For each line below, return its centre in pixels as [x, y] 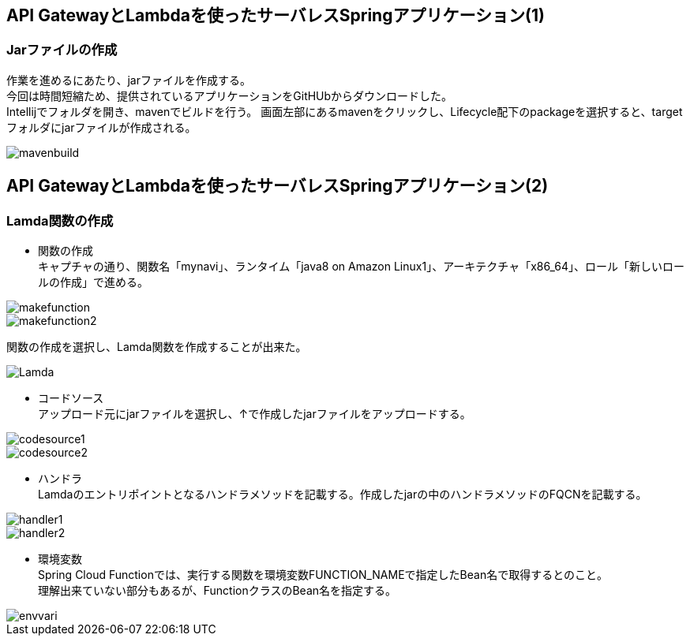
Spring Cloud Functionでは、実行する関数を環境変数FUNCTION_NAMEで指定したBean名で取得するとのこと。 [323, 575]
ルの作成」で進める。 [93, 282]
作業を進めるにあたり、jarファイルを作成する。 [129, 80]
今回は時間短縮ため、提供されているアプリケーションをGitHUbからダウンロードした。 [230, 95]
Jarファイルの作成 [62, 50]
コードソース [71, 398]
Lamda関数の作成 [60, 220]
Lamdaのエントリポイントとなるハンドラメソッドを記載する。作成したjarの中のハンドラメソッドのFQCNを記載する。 [343, 495]
